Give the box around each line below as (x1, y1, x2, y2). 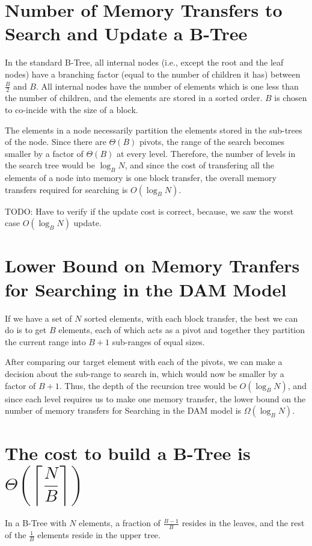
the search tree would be (5, 159, 95, 171)
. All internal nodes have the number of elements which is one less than (35, 79, 299, 92)
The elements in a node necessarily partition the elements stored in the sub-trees (5, 123, 302, 136)
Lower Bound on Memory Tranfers (5, 253, 300, 278)
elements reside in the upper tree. (37, 529, 161, 541)
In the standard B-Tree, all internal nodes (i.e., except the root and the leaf (5, 56, 284, 69)
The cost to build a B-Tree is (5, 441, 251, 465)
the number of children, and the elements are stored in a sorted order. (5, 91, 263, 104)
